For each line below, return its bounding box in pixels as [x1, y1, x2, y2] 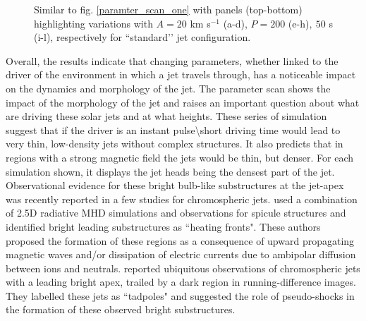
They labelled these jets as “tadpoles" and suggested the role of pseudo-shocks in [6, 288, 355, 303]
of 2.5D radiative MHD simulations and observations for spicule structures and [6, 205, 346, 220]
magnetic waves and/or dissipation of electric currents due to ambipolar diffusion [6, 247, 356, 262]
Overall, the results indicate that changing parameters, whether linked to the [6, 53, 338, 68]
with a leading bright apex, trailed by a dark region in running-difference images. [6, 274, 356, 289]
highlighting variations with [34, 16, 153, 30]
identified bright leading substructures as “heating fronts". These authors [6, 219, 321, 234]
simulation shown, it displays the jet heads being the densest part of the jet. [6, 164, 335, 178]
